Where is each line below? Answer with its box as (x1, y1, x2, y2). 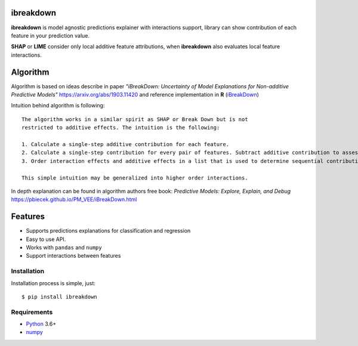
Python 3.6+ (26, 320, 57, 328)
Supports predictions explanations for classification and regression (26, 227, 191, 234)
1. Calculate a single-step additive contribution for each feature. (21, 141, 230, 147)
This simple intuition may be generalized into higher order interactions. (21, 174, 248, 181)
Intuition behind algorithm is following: (11, 102, 105, 109)
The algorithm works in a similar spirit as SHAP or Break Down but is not (21, 116, 248, 122)
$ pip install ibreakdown (21, 293, 98, 300)
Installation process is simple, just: (11, 279, 95, 286)
